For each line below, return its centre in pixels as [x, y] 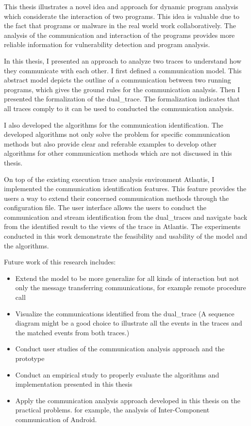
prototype [30, 358]
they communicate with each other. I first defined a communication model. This [123, 70]
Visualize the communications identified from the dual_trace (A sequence [125, 313]
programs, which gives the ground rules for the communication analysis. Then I [122, 89]
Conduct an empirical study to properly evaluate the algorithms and [117, 374]
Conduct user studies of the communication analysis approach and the [120, 349]
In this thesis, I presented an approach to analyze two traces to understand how [123, 60]
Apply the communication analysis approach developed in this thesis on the [128, 400]
